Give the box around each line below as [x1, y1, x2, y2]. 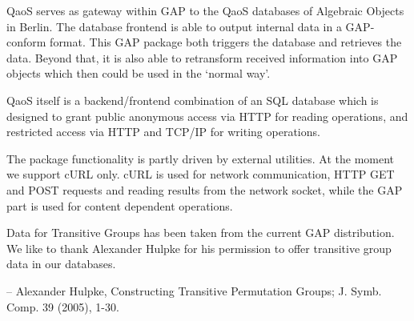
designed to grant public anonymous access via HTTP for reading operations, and [6, 107, 408, 124]
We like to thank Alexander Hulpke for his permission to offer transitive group [6, 239, 392, 256]
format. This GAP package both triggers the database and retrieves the [50, 34, 402, 50]
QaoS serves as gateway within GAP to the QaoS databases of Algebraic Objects [6, 2, 404, 18]
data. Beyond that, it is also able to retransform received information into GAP [6, 49, 398, 66]
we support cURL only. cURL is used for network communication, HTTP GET [6, 166, 395, 183]
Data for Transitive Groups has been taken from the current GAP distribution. [6, 224, 395, 241]
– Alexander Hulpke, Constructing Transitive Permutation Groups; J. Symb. [6, 282, 382, 299]
